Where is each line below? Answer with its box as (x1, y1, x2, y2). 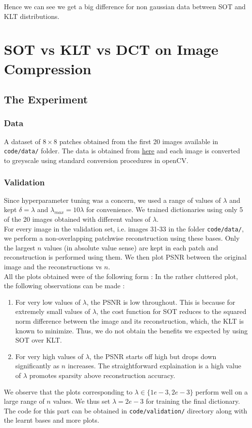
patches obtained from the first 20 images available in (59, 136, 219, 146)
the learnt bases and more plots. (4, 415, 99, 425)
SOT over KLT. (15, 335, 62, 345)
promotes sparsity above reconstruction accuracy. (29, 370, 175, 380)
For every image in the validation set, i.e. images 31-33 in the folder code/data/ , (4, 223, 244, 233)
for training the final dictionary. (145, 396, 240, 406)
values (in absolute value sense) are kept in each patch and (44, 242, 219, 252)
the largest (4, 242, 35, 252)
